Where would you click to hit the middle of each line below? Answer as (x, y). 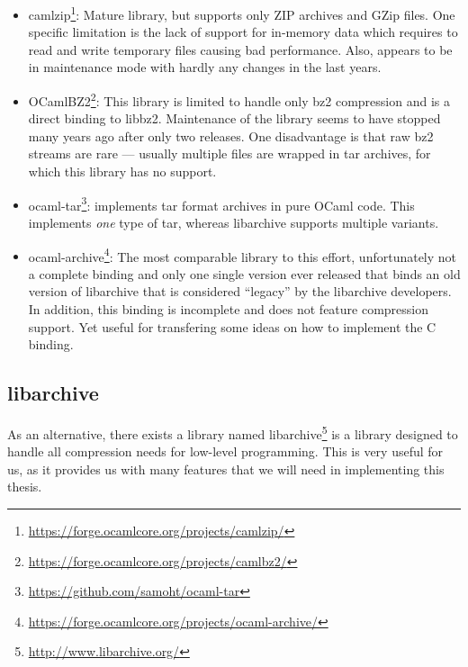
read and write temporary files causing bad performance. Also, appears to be (240, 49)
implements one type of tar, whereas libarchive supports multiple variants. (234, 222)
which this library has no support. (122, 171)
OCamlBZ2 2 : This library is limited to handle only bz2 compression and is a (239, 99)
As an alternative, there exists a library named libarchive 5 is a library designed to (233, 432)
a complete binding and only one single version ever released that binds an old (244, 273)
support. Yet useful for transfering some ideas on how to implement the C (232, 326)
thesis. (25, 487)
